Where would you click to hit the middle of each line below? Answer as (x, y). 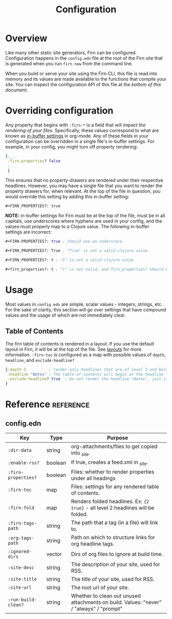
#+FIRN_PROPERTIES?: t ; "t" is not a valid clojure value (70, 260)
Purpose (118, 438)
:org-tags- (21, 538)
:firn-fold (21, 508)
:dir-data (20, 450)
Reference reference (48, 404)
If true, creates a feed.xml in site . (110, 463)
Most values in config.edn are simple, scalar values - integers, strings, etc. (84, 304)
